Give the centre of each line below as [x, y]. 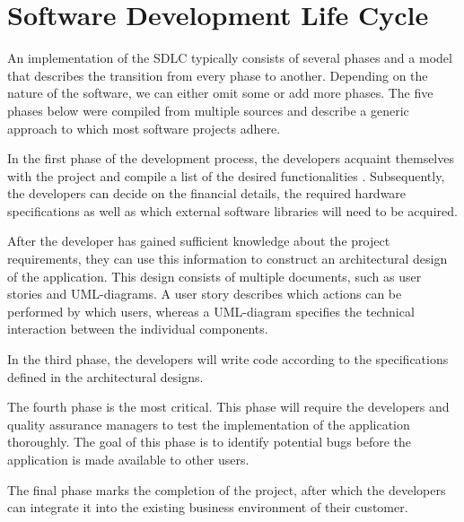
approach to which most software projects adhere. [144, 128]
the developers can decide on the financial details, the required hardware [207, 193]
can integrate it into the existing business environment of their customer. [208, 507]
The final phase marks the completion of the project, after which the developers [227, 489]
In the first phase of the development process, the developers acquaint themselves [231, 158]
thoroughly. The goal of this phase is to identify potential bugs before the [209, 442]
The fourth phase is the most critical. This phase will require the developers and [228, 407]
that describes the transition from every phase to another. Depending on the [218, 75]
